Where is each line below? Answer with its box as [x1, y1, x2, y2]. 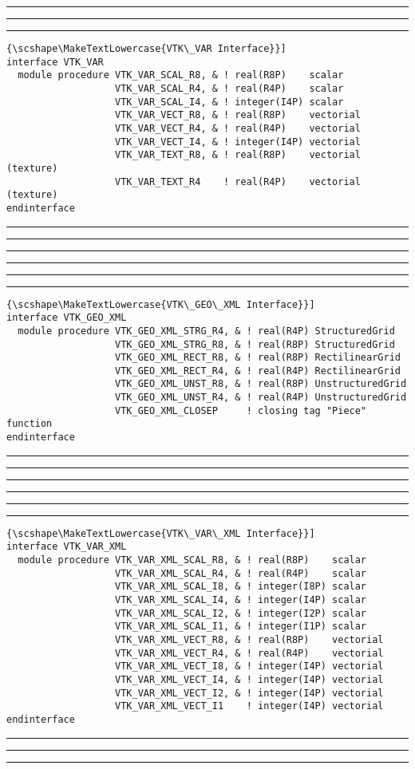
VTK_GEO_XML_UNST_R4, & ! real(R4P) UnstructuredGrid [115, 392, 407, 404]
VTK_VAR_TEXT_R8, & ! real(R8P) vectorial [115, 149, 361, 161]
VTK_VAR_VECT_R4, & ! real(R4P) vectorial [115, 122, 361, 134]
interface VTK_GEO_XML [6, 312, 127, 324]
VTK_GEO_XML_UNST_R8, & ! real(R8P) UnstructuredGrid [115, 378, 407, 390]
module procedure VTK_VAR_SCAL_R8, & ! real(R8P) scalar [18, 69, 344, 81]
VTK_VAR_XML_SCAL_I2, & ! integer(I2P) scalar [115, 607, 367, 619]
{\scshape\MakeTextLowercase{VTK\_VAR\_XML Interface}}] [6, 527, 315, 539]
